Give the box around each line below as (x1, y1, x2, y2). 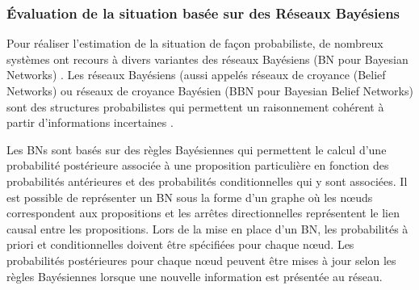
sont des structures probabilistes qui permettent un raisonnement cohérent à (6, 98, 384, 115)
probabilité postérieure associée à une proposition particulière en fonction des (6, 157, 389, 174)
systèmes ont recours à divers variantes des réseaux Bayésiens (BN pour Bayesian (6, 50, 409, 67)
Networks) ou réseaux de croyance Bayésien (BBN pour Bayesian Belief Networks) (6, 82, 413, 99)
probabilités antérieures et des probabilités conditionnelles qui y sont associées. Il (6, 172, 408, 189)
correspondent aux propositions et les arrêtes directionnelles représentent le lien (6, 204, 400, 221)
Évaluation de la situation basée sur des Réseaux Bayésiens (6, 2, 400, 23)
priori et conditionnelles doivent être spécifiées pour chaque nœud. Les (6, 236, 354, 253)
